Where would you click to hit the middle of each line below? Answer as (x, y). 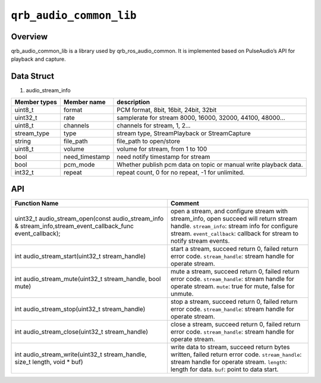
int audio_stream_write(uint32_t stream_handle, (81, 354)
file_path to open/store (149, 141)
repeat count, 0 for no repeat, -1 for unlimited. (181, 172)
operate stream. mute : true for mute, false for (232, 287)
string (23, 141)
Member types (36, 102)
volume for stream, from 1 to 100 (162, 149)
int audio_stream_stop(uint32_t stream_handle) (80, 309)
